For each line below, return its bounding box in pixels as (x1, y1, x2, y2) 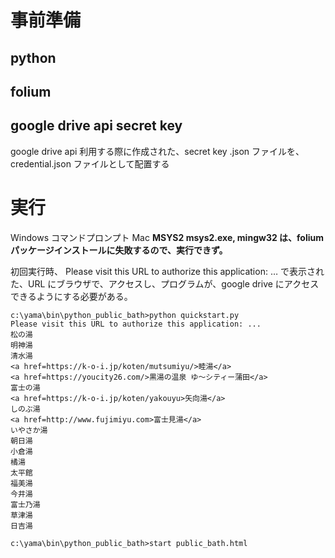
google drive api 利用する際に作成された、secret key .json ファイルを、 (10, 145, 305, 157)
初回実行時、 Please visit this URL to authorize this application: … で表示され (10, 265, 325, 277)
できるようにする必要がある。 (10, 290, 133, 302)
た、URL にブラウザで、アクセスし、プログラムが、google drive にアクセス (10, 277, 320, 290)
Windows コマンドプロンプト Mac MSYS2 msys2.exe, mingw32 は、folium (10, 231, 324, 243)
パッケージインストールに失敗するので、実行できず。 (10, 244, 228, 256)
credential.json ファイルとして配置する (10, 157, 170, 170)
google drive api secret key (10, 117, 183, 135)
